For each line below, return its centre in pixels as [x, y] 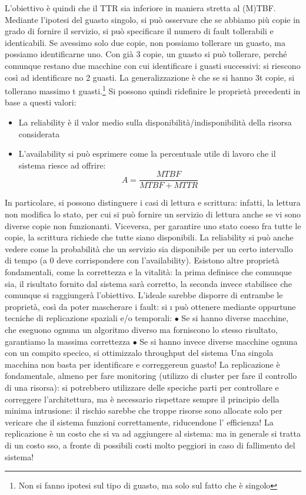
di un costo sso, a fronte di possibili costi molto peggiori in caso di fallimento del [150, 445]
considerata [39, 133]
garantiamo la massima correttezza [67, 341]
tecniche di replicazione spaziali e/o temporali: [89, 318]
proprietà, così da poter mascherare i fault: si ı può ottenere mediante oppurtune [150, 306]
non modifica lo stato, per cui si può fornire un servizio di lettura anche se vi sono [153, 214]
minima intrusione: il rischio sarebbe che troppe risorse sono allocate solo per [144, 410]
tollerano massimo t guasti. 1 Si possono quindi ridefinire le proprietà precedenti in [153, 90]
